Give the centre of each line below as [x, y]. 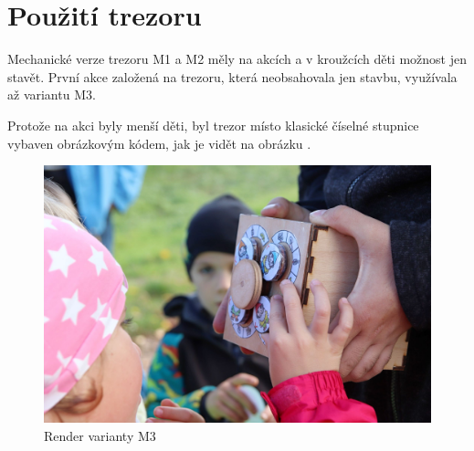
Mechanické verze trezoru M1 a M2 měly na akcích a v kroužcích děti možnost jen [237, 59]
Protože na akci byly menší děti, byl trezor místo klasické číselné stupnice [213, 125]
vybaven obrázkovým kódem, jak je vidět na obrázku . [159, 143]
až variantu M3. [52, 94]
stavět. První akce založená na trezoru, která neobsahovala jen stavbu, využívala [232, 76]
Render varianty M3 [100, 436]
